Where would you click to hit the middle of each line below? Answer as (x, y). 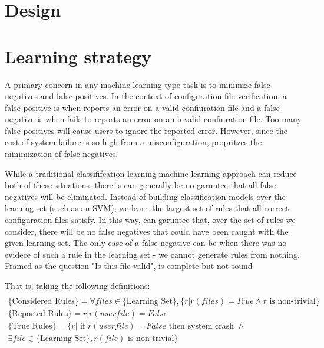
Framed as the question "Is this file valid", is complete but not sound (129, 266)
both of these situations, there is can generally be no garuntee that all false (140, 185)
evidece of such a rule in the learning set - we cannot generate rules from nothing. (152, 254)
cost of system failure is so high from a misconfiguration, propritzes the (133, 142)
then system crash (201, 326)
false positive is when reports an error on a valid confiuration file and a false (142, 107)
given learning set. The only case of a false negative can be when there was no (146, 243)
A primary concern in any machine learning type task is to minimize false (138, 84)
